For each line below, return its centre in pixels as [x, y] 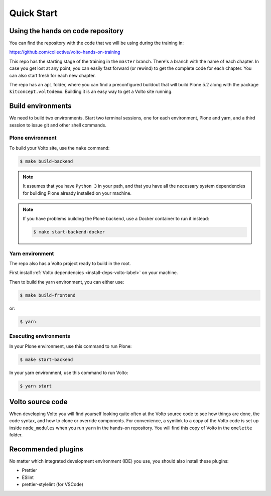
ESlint [28, 477]
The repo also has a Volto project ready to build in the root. [70, 264]
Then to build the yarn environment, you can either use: [67, 282]
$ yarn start [36, 386]
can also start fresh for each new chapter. [53, 75]
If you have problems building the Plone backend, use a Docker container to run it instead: [116, 219]
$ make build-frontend [48, 295]
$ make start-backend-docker [69, 232]
